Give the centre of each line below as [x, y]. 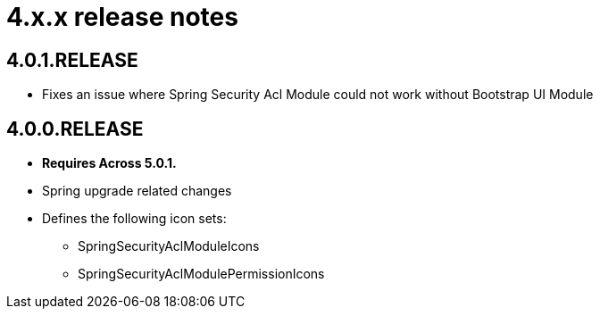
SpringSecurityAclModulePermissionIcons [201, 274]
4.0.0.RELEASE [75, 129]
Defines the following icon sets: [134, 219]
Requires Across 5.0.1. [109, 163]
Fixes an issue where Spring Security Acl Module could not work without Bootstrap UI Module [318, 95]
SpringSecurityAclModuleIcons [169, 246]
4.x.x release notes [122, 17]
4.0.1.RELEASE [72, 60]
